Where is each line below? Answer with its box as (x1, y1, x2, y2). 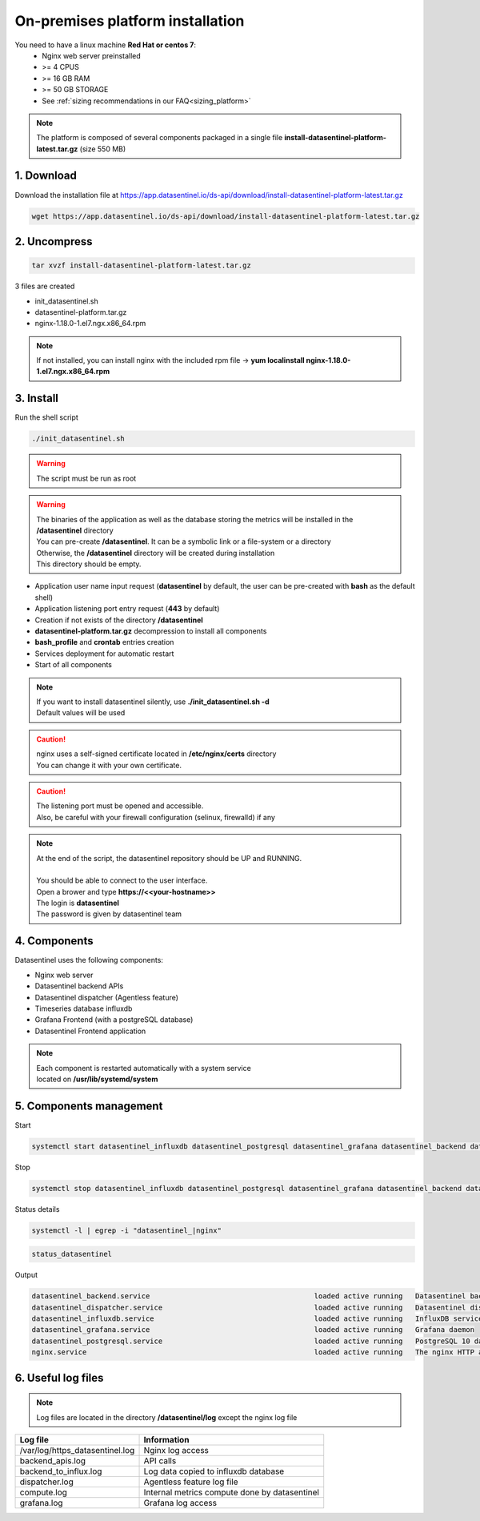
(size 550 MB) (79, 144, 126, 154)
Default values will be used (36, 708, 126, 718)
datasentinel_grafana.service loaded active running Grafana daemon (31, 1326, 475, 1334)
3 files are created (14, 281, 75, 292)
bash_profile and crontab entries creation (34, 638, 174, 647)
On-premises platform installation (14, 12, 245, 30)
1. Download (14, 169, 78, 183)
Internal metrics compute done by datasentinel (143, 1487, 320, 1498)
